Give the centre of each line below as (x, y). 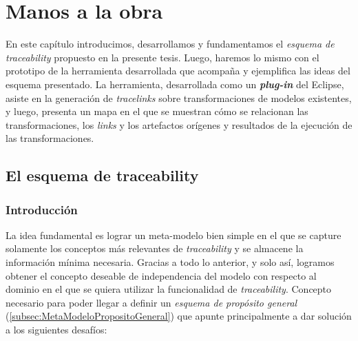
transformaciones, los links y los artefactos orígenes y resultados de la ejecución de (179, 124)
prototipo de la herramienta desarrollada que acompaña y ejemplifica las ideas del (178, 71)
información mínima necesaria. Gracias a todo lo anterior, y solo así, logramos (170, 262)
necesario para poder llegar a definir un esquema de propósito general (151, 302)
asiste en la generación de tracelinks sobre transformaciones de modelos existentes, (179, 97)
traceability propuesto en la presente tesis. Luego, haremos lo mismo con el (162, 57)
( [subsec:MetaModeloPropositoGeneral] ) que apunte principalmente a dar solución (179, 316)
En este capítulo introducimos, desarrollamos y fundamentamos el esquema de (170, 44)
